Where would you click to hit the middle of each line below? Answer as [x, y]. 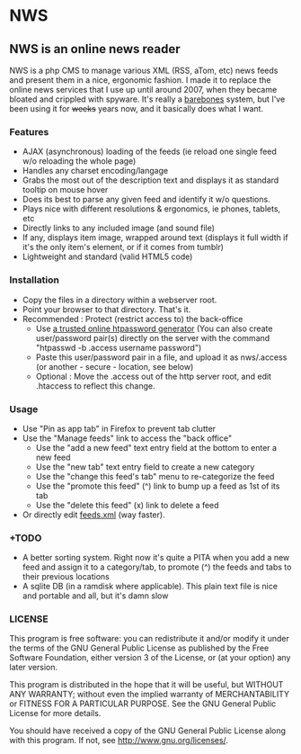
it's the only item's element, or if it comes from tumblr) [123, 247]
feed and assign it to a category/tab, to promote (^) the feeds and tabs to [157, 567]
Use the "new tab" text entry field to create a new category [145, 467]
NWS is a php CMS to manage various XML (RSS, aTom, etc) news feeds [144, 70]
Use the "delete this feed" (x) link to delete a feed [127, 505]
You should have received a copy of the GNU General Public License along [147, 731]
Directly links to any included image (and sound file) [119, 228]
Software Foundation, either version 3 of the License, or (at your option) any [150, 658]
